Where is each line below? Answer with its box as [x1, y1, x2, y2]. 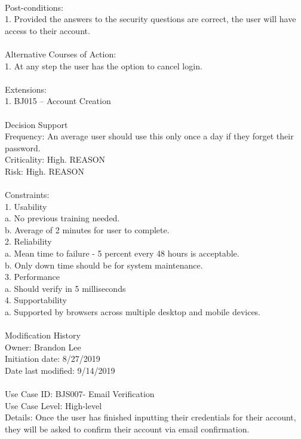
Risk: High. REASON [5, 164, 84, 177]
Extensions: [5, 83, 47, 95]
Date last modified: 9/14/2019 [5, 364, 115, 376]
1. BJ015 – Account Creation [5, 94, 111, 107]
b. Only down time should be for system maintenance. [5, 258, 203, 271]
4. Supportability [5, 294, 67, 306]
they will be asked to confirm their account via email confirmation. [5, 422, 250, 435]
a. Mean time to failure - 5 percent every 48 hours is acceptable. [5, 247, 239, 260]
